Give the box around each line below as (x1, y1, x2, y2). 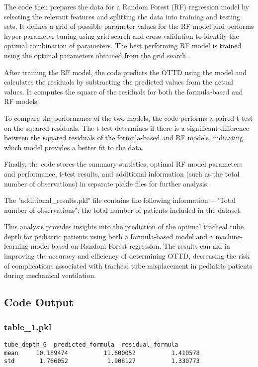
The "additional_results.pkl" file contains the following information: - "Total (4, 195, 236, 205)
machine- (215, 231, 243, 241)
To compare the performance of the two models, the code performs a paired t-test (4, 112, 253, 123)
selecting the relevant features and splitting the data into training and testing (4, 11, 240, 21)
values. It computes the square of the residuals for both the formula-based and (4, 86, 243, 96)
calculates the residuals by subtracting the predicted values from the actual (4, 77, 233, 87)
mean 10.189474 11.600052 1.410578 (4, 349, 200, 357)
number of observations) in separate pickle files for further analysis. (4, 178, 209, 188)
